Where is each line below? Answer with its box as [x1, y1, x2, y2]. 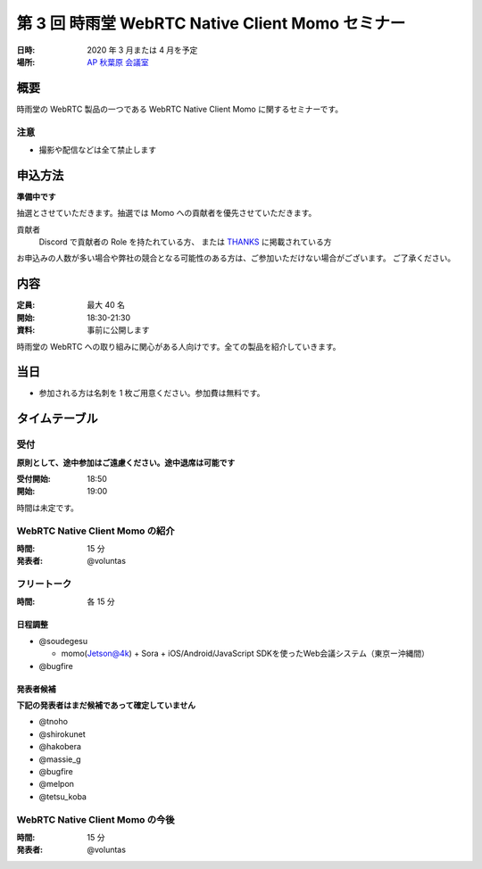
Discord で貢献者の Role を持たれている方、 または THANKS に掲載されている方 [38, 236, 332, 247]
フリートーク [16, 578, 72, 591]
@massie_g [38, 754, 81, 765]
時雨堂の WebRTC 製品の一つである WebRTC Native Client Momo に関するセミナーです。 [16, 103, 344, 114]
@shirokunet [38, 728, 86, 740]
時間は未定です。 [16, 502, 79, 513]
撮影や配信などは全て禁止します [38, 144, 156, 155]
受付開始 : [16, 473, 51, 484]
